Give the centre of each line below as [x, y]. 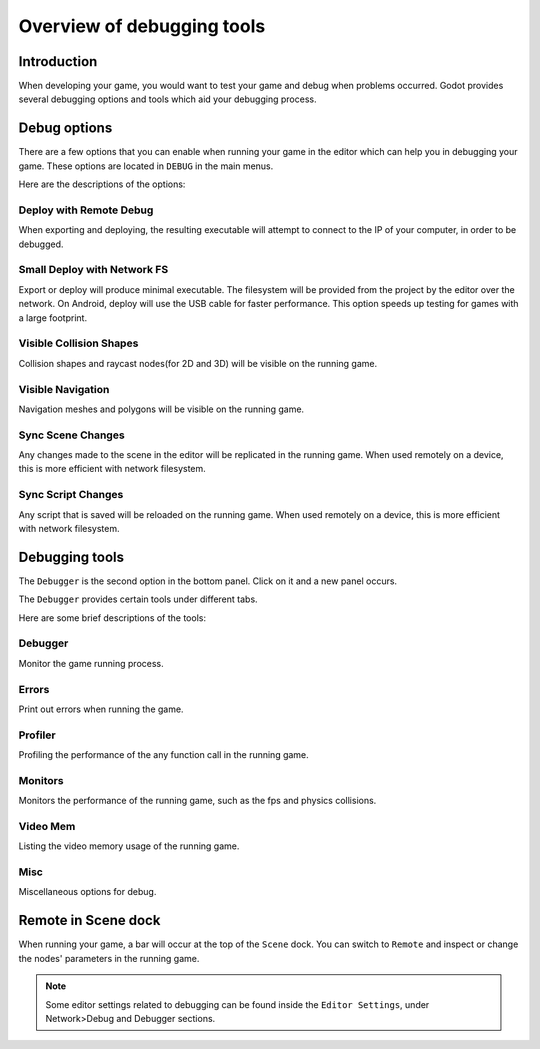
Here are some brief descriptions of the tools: [112, 617]
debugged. [41, 244]
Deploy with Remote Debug [86, 210]
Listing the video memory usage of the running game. [129, 846]
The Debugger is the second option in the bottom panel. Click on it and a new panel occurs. [208, 581]
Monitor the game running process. [91, 663]
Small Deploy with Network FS [93, 270]
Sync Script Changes [71, 495]
